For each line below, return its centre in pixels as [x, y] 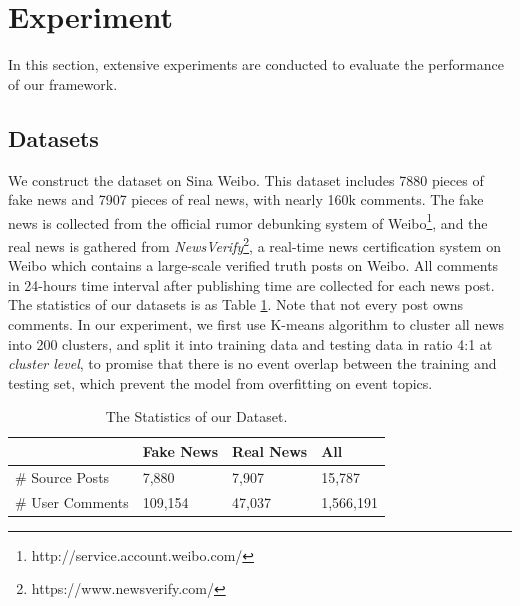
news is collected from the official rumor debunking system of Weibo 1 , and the [248, 221]
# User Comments [72, 501]
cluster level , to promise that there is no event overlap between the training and [252, 363]
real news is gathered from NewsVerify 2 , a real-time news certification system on [254, 244]
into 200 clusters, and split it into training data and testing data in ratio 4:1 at [250, 343]
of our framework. [63, 83]
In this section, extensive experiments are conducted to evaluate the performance [256, 64]
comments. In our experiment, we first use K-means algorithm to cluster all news [256, 323]
